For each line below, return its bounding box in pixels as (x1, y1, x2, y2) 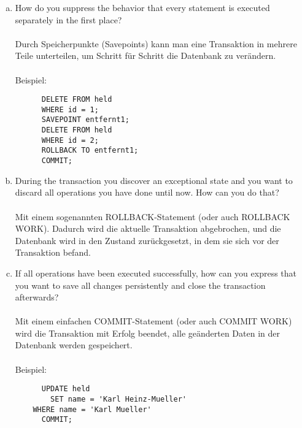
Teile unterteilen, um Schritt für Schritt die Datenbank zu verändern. (15, 49, 276, 62)
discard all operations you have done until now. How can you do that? (15, 186, 279, 199)
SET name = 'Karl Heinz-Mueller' (50, 394, 187, 403)
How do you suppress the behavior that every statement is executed (15, 1, 270, 13)
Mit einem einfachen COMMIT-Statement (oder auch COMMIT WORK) (15, 315, 292, 327)
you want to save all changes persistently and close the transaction (15, 278, 266, 291)
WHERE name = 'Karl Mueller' (33, 405, 152, 414)
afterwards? (15, 291, 59, 304)
